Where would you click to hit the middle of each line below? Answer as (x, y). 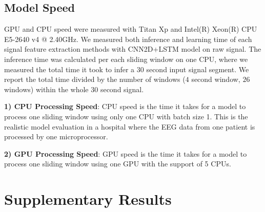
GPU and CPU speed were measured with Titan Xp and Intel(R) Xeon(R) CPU (131, 29)
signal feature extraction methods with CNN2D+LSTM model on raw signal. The (133, 49)
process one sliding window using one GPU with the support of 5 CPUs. (118, 164)
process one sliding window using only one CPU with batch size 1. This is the (126, 116)
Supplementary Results (88, 199)
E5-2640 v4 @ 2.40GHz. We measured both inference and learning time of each (128, 39)
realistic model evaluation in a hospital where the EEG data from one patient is (130, 126)
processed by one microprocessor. (56, 136)
